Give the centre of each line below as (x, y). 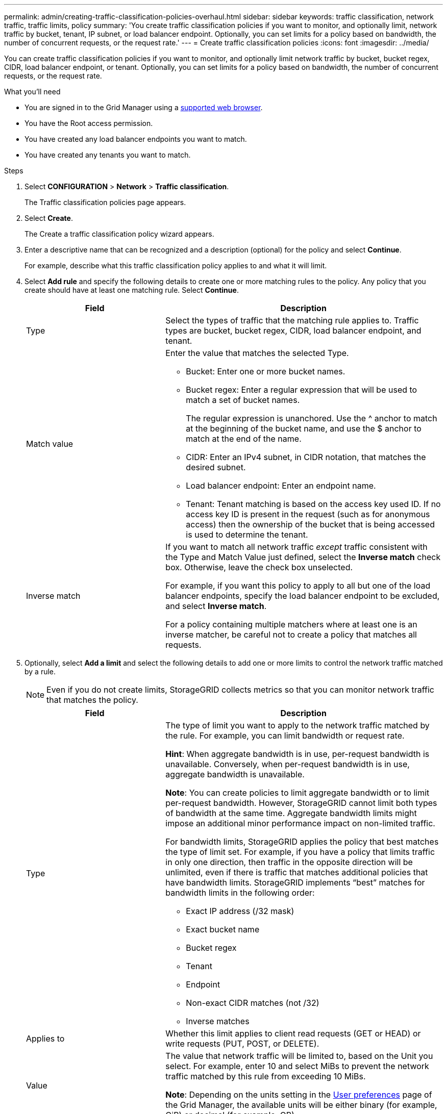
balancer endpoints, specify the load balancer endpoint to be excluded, (303, 596)
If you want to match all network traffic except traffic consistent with (296, 547)
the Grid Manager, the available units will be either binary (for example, (301, 1105)
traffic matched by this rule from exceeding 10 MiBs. (266, 1076)
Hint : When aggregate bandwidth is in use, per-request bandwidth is (297, 754)
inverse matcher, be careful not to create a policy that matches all (291, 635)
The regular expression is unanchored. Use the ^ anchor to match (312, 418)
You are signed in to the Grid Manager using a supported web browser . (144, 107)
